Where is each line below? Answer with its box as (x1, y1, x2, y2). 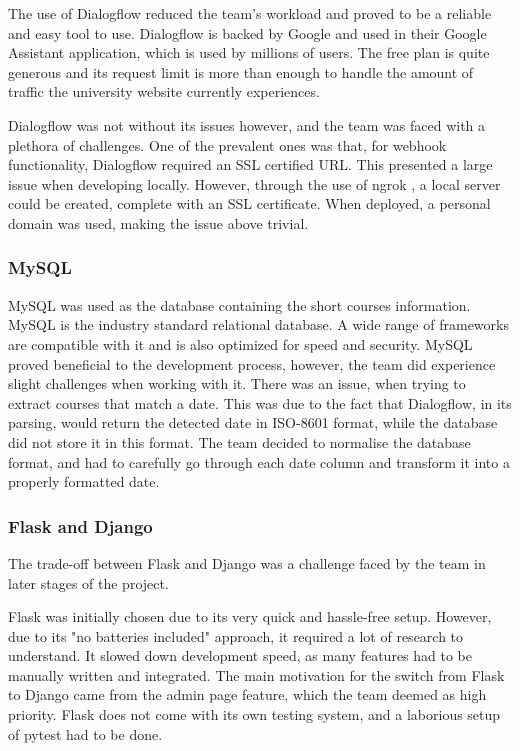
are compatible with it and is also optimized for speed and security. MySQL (8, 333, 473, 354)
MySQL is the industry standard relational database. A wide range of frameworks (8, 314, 509, 335)
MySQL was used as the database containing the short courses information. (8, 294, 471, 315)
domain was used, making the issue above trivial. (8, 212, 309, 233)
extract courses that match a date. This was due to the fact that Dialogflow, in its (8, 392, 512, 413)
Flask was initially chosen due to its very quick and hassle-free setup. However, (8, 606, 492, 627)
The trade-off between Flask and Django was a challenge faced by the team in (8, 552, 486, 573)
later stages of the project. (8, 572, 169, 593)
